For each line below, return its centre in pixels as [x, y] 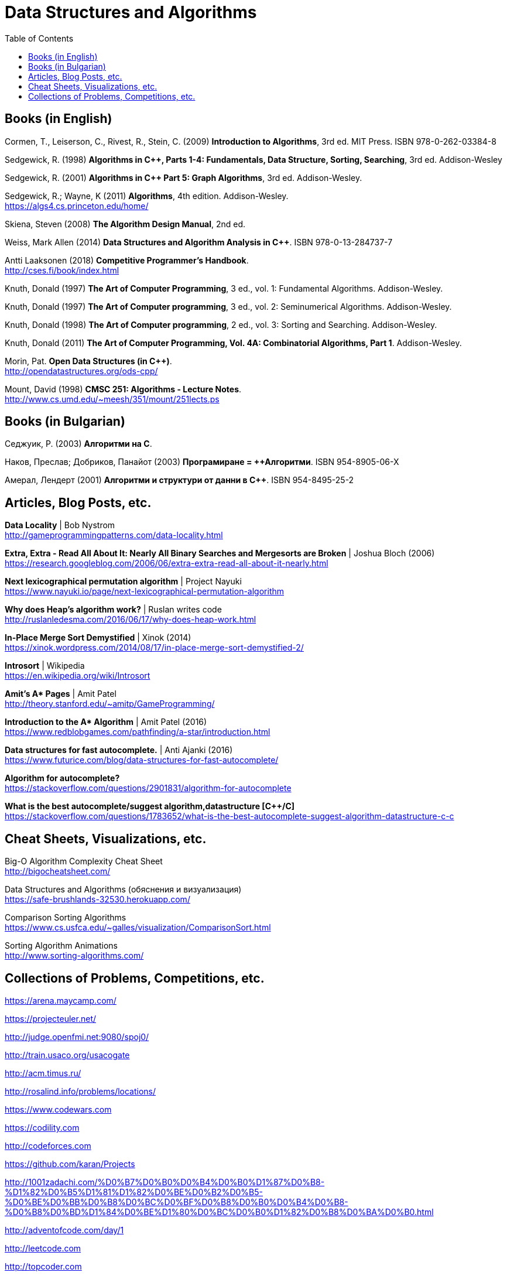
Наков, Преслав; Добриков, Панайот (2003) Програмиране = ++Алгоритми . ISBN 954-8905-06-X [202, 462]
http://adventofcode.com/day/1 [64, 1230]
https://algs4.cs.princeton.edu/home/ [77, 206]
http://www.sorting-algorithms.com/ [74, 956]
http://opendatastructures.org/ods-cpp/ [81, 371]
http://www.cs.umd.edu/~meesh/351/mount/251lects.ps [112, 399]
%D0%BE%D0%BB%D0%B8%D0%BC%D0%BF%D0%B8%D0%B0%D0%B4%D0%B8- [177, 1202]
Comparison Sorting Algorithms [66, 918]
